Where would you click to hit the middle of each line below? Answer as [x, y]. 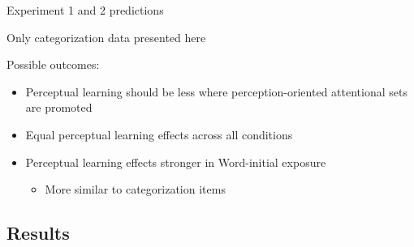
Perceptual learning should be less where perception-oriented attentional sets [216, 91]
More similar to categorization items [135, 189]
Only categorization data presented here [106, 37]
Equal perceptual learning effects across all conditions [159, 134]
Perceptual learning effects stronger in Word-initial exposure [176, 162]
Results [38, 233]
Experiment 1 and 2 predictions [85, 10]
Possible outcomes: [53, 64]
